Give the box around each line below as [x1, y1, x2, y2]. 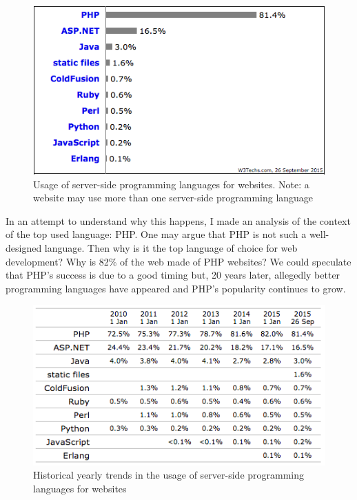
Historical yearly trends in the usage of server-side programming [33, 468, 305, 482]
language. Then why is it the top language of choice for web [44, 240, 298, 254]
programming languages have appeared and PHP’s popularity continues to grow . [6, 281, 346, 295]
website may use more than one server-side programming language [33, 190, 314, 205]
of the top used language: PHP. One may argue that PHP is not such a [6, 227, 307, 241]
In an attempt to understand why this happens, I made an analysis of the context [6, 213, 351, 228]
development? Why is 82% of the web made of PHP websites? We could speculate [6, 254, 351, 268]
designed [6, 240, 42, 254]
